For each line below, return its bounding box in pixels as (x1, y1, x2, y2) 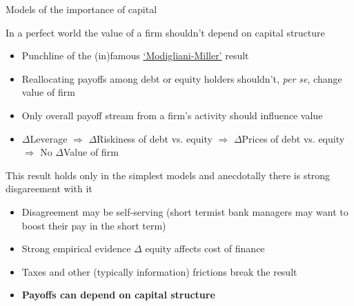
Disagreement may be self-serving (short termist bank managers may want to (21, 204, 348, 218)
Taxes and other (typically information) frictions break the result (21, 264, 297, 278)
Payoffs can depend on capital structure (21, 287, 215, 302)
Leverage (30, 131, 68, 145)
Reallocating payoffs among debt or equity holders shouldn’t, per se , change (21, 71, 342, 85)
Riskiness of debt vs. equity (97, 131, 213, 145)
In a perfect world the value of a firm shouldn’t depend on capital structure (6, 25, 325, 39)
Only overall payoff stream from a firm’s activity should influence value (21, 108, 323, 122)
